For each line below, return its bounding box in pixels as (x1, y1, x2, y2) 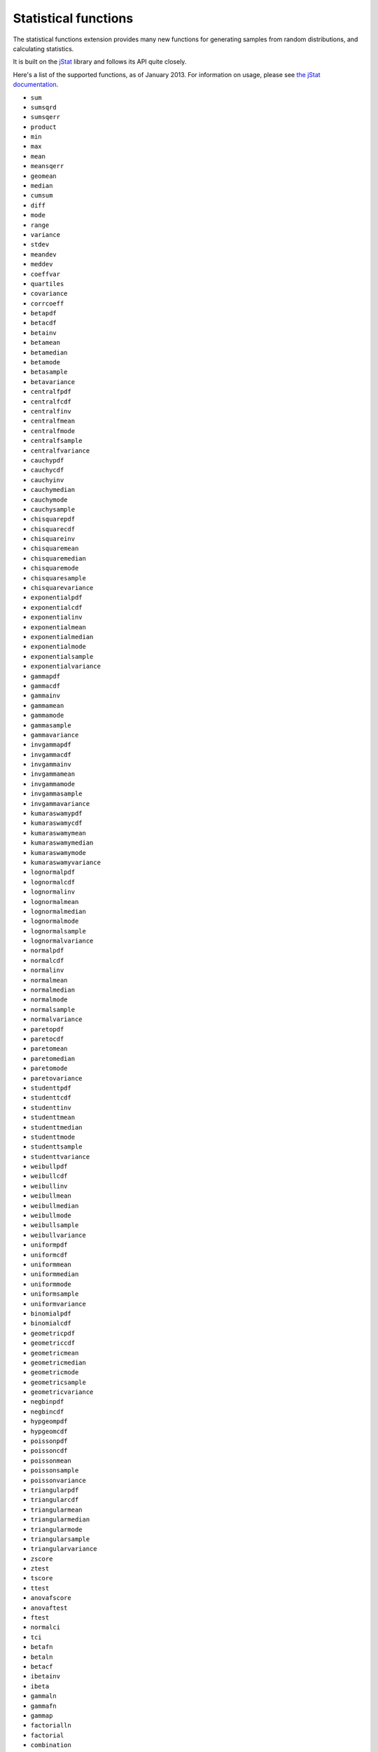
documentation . (13, 81, 59, 89)
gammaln (30, 1692, 57, 1700)
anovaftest (30, 1603, 68, 1612)
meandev (30, 250, 57, 259)
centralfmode (30, 427, 76, 434)
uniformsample (30, 1290, 79, 1298)
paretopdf (30, 1025, 64, 1033)
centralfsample (30, 437, 83, 445)
